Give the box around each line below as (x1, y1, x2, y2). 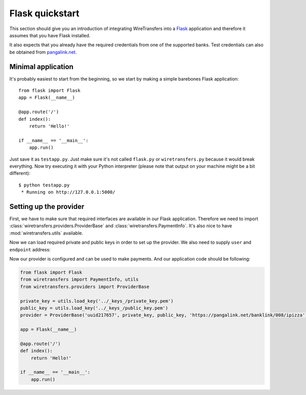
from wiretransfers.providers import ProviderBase (20, 283, 150, 289)
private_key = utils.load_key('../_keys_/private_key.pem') (20, 298, 174, 304)
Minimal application (9, 62, 74, 71)
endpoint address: (9, 246, 51, 252)
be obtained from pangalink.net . (9, 49, 77, 55)
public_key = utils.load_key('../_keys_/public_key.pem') (20, 305, 168, 311)
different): (9, 170, 31, 176)
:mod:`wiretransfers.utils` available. (9, 230, 84, 236)
